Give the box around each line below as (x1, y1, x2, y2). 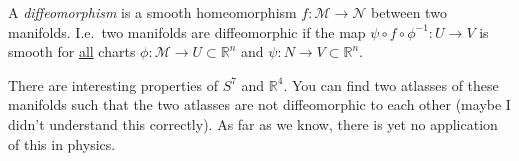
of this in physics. (8, 133, 116, 154)
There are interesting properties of (8, 74, 218, 95)
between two (371, 2, 447, 22)
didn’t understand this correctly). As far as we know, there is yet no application (8, 113, 498, 134)
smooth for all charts (8, 41, 136, 62)
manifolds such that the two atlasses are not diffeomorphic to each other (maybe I (8, 94, 511, 115)
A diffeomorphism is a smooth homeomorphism (8, 2, 297, 22)
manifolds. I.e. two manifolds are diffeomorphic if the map (8, 21, 366, 42)
